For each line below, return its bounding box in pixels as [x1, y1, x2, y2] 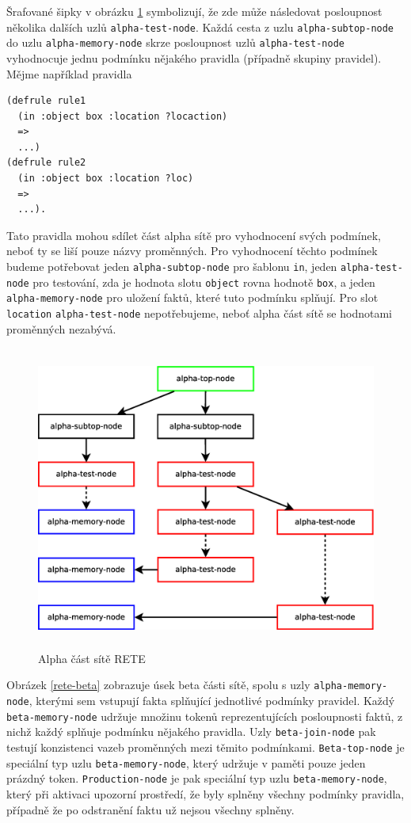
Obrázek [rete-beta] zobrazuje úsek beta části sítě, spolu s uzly [6, 676, 310, 693]
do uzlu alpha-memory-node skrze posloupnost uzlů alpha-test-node [6, 34, 344, 51]
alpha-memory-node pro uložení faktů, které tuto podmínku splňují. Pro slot [6, 289, 379, 306]
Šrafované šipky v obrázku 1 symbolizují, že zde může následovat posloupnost [6, 3, 382, 19]
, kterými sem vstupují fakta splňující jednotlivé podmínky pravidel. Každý [29, 692, 395, 709]
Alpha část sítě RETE [38, 650, 146, 666]
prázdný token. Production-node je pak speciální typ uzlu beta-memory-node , [6, 770, 387, 787]
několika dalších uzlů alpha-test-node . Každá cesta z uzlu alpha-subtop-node [6, 18, 394, 35]
